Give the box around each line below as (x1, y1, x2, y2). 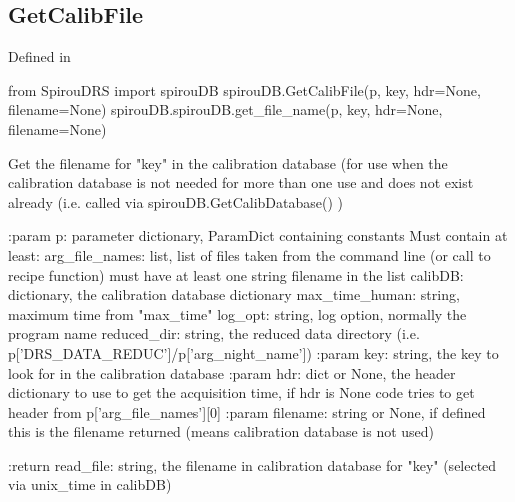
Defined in (8, 46, 71, 67)
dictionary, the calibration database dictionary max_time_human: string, (8, 284, 460, 305)
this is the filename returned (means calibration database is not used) (8, 421, 435, 442)
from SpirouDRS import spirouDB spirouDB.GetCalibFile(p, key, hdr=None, (8, 79, 481, 100)
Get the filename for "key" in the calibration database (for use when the (8, 152, 448, 173)
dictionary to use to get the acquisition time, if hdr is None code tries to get (8, 382, 475, 403)
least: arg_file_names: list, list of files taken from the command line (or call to (8, 244, 491, 265)
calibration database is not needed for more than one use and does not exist (8, 172, 474, 193)
